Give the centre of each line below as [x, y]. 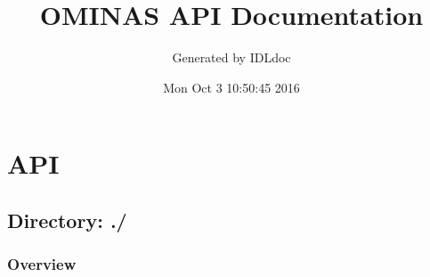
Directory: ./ [67, 220]
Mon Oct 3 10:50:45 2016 [231, 87]
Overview [42, 264]
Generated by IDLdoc [231, 57]
